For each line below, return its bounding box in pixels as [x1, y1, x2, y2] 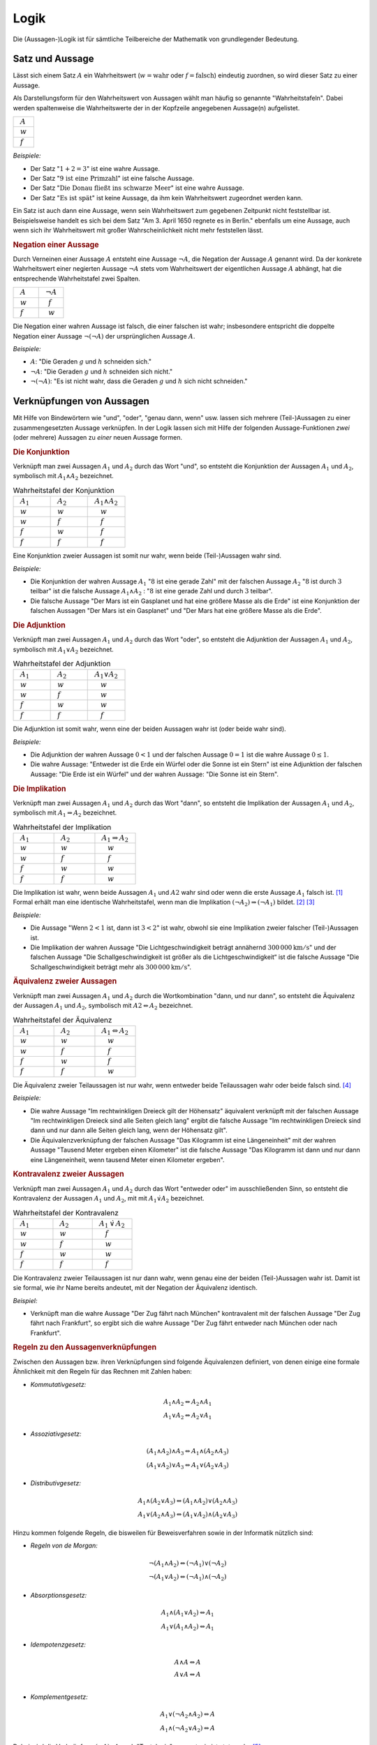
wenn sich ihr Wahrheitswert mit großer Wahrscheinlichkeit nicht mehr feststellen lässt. [13, 225, 264, 234]
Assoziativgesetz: [30, 1430, 82, 1438]
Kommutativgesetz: [30, 1380, 87, 1388]
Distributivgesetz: [30, 1479, 82, 1487]
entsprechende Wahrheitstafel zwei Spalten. [13, 274, 141, 283]
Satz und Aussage [13, 53, 94, 65]
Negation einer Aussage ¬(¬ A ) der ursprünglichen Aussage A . [13, 332, 195, 340]
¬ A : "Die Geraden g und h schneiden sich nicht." [30, 367, 173, 376]
